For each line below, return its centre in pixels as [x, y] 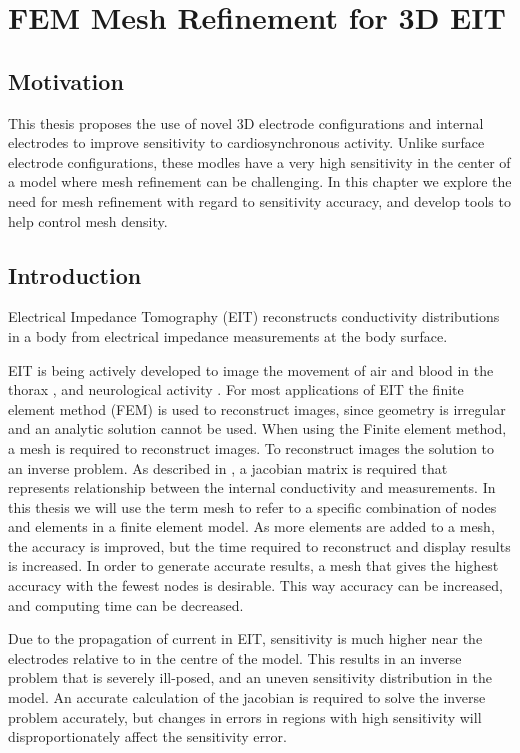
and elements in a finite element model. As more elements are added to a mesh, [251, 526]
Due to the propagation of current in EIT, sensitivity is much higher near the [245, 638]
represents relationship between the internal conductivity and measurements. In [252, 487]
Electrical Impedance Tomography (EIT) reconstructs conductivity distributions [254, 316]
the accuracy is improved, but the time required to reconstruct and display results [259, 545]
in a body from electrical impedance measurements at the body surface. [228, 335]
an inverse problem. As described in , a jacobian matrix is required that [228, 467]
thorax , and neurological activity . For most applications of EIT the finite [236, 389]
